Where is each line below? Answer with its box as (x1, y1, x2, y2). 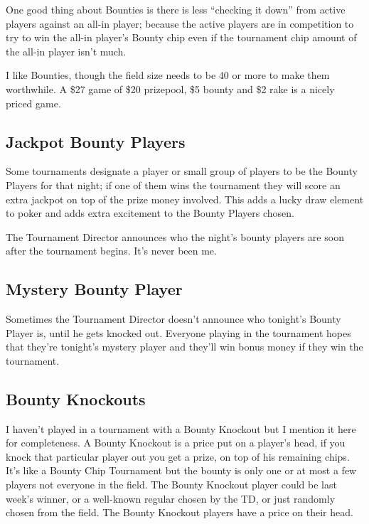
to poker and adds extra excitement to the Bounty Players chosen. (6, 205, 294, 220)
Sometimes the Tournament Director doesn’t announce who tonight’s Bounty (6, 311, 341, 326)
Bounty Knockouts (6, 387, 146, 410)
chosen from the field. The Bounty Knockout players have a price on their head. (6, 505, 353, 520)
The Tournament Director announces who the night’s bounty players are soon (6, 229, 344, 244)
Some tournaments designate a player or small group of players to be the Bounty (6, 164, 358, 178)
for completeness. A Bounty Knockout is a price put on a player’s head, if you (6, 435, 346, 450)
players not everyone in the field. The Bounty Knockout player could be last (6, 477, 337, 492)
